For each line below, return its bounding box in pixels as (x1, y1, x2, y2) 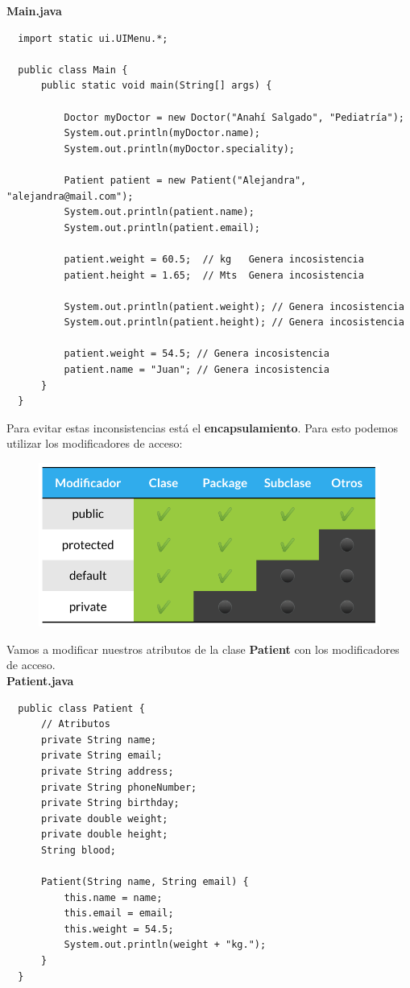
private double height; (40, 829, 168, 841)
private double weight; (40, 812, 168, 825)
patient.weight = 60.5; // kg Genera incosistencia (64, 253, 364, 265)
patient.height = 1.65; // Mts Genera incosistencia (64, 269, 364, 281)
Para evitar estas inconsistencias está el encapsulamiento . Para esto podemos (6, 419, 399, 436)
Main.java (6, 2, 62, 19)
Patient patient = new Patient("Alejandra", (64, 174, 307, 186)
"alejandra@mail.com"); (6, 190, 134, 202)
